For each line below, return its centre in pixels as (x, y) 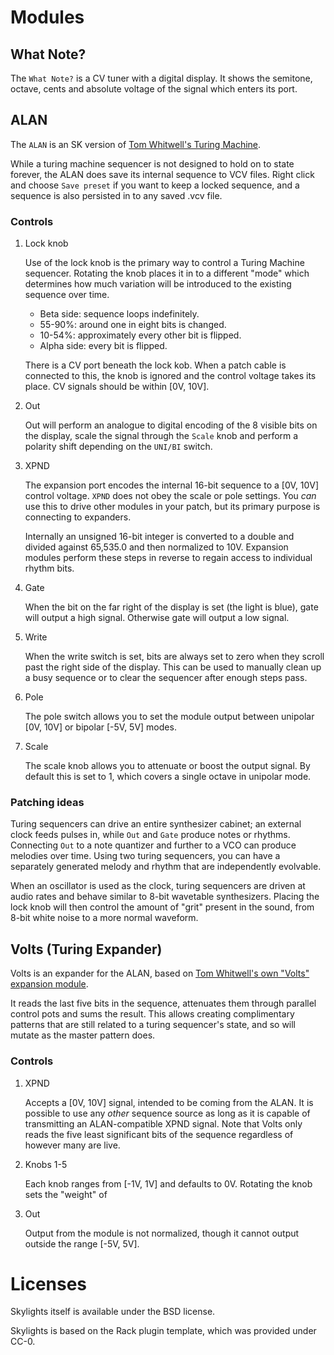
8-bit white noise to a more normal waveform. (104, 918)
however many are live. (72, 1145)
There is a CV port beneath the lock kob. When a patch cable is (155, 365)
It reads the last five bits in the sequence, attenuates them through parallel (163, 1003)
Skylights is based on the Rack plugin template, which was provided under (163, 1331)
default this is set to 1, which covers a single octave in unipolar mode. (168, 777)
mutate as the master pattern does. (83, 1035)
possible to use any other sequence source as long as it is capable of (167, 1113)
